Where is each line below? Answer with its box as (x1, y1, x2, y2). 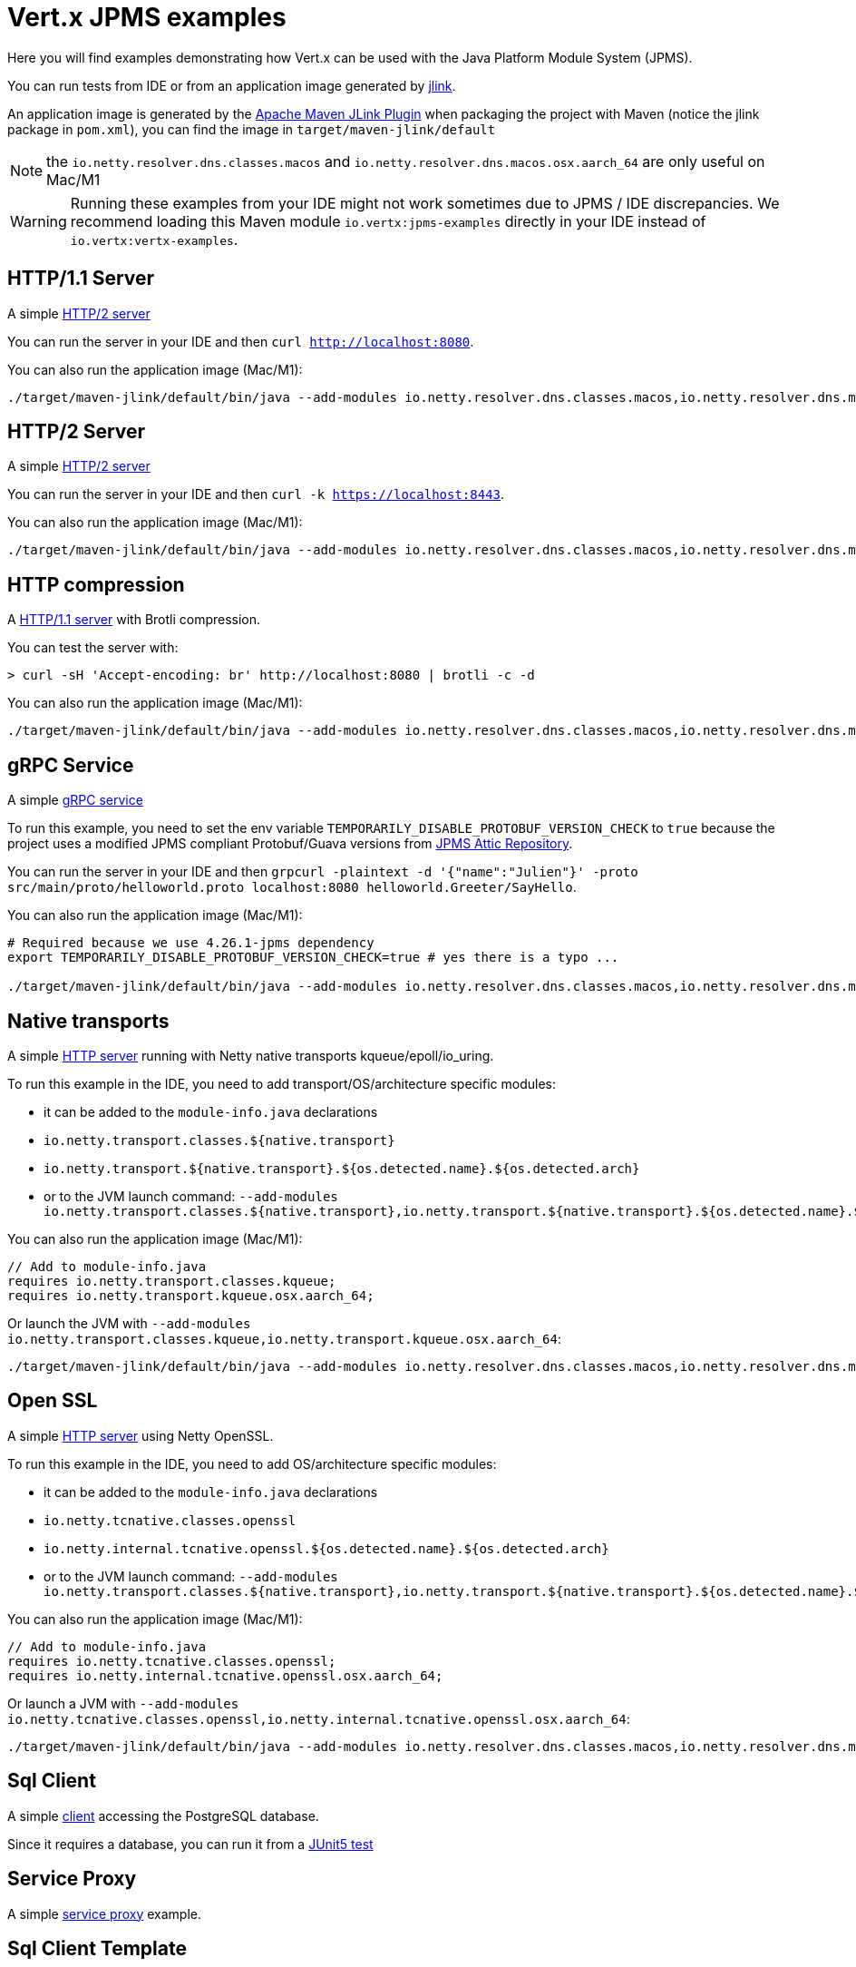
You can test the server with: (7, 640, 179, 656)
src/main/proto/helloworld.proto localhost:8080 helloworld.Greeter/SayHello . (7, 879, 577, 895)
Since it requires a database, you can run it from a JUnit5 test (7, 1835, 374, 1852)
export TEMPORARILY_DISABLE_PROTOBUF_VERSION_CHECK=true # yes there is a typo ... (7, 950, 619, 965)
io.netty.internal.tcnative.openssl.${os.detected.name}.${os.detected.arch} (44, 1541, 609, 1556)
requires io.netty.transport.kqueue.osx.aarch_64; (7, 1287, 374, 1303)
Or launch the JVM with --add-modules (7, 1315, 251, 1331)
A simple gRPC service (7, 792, 143, 808)
